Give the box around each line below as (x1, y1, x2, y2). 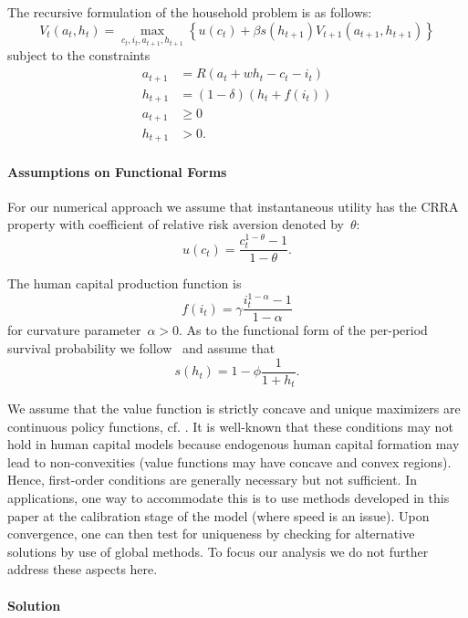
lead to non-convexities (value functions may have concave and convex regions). (7, 452, 452, 471)
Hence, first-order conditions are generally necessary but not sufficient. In (7, 470, 417, 489)
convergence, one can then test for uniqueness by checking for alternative (7, 524, 415, 543)
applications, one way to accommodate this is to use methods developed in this (7, 488, 450, 508)
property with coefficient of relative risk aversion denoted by (7, 215, 345, 234)
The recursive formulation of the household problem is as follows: (7, 3, 372, 21)
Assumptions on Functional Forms (7, 162, 227, 181)
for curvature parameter (7, 320, 141, 340)
